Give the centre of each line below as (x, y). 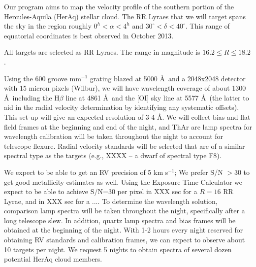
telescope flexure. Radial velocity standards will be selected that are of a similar (125, 146)
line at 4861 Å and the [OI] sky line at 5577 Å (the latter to (157, 97)
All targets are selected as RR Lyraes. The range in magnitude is (102, 52)
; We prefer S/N (199, 172)
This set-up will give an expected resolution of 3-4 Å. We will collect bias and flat (127, 117)
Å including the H (32, 97)
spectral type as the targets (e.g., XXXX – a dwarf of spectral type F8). (113, 155)
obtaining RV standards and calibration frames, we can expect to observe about (125, 240)
